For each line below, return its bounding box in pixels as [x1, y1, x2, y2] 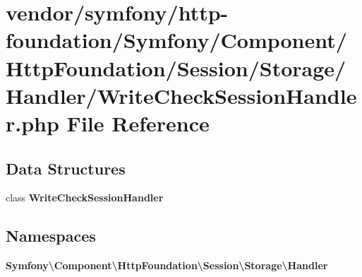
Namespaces [6, 225, 96, 247]
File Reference [66, 108, 210, 137]
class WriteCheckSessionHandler [6, 190, 164, 205]
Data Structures [6, 157, 126, 179]
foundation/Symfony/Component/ [6, 25, 347, 54]
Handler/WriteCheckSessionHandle [6, 81, 357, 110]
